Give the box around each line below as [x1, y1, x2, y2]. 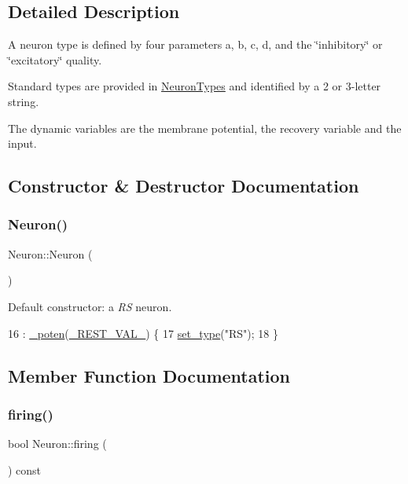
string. [8, 93, 39, 109]
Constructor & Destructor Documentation [8, 174, 359, 198]
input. [8, 135, 37, 152]
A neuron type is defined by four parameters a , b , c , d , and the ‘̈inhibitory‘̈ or [8, 36, 383, 53]
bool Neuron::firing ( [8, 435, 107, 452]
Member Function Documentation [8, 363, 291, 387]
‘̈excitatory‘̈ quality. [8, 51, 102, 68]
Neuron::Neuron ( [8, 245, 93, 262]
